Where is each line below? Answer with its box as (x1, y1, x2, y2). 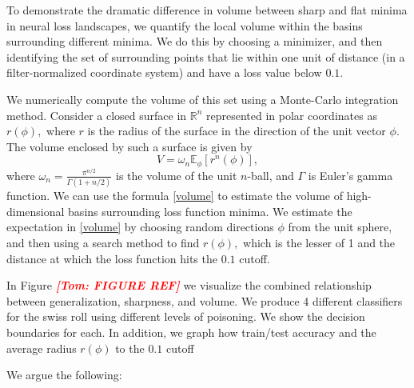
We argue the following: (6, 366, 122, 383)
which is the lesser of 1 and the (243, 234, 396, 250)
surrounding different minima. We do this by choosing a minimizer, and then (6, 33, 383, 50)
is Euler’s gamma (308, 166, 393, 183)
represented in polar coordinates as (206, 106, 377, 123)
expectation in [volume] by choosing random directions (6, 218, 274, 235)
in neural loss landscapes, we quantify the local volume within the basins (6, 17, 363, 34)
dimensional (6, 202, 65, 219)
